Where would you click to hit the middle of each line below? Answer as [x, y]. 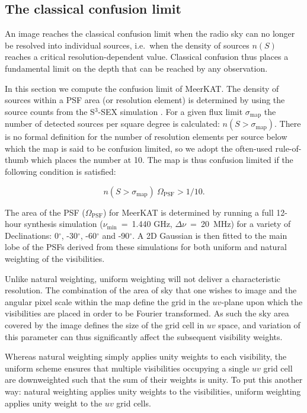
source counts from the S [50, 111]
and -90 [116, 235]
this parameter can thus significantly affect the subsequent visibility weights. [144, 336]
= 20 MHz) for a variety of [241, 224]
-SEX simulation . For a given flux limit [170, 111]
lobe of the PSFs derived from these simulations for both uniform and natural [146, 247]
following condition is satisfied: [60, 171]
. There [288, 124]
